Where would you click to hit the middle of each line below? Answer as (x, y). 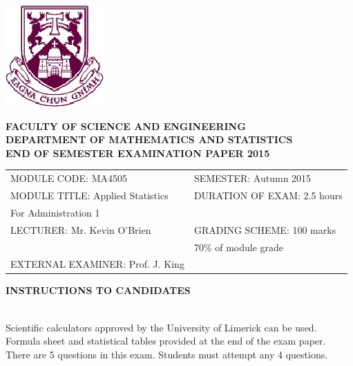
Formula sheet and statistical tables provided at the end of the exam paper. (166, 341)
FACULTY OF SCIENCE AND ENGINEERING (126, 126)
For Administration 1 (55, 212)
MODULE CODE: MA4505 (69, 178)
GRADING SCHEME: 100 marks (265, 229)
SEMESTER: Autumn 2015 (252, 178)
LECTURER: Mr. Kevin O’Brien (81, 229)
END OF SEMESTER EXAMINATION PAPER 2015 (138, 153)
